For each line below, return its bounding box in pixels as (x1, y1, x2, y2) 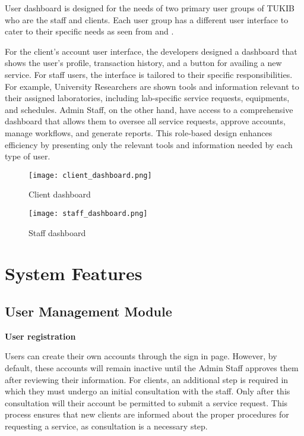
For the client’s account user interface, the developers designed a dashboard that (5, 45, 297, 57)
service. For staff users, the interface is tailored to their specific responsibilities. (5, 68, 293, 80)
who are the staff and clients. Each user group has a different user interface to (5, 13, 289, 26)
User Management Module (5, 302, 172, 320)
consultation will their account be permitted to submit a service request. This (5, 396, 288, 409)
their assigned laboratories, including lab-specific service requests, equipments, (5, 92, 290, 104)
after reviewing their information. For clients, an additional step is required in (5, 373, 289, 385)
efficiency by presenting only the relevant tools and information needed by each (5, 138, 293, 150)
